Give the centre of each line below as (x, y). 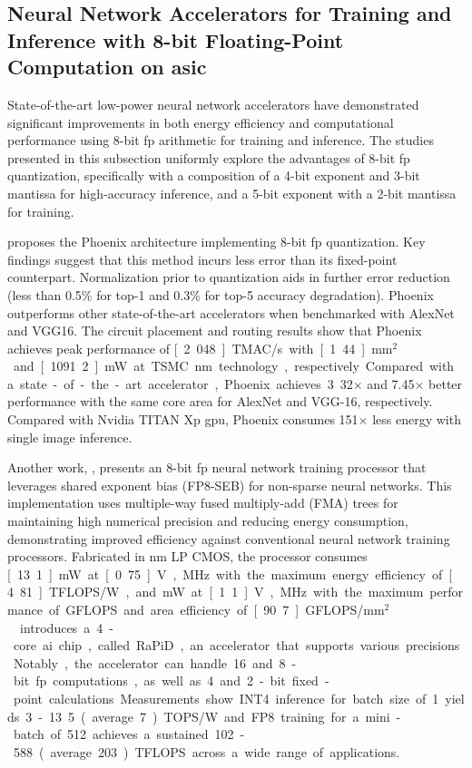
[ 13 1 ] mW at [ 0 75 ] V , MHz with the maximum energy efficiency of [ (230, 574)
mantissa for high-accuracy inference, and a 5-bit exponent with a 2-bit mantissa (232, 193)
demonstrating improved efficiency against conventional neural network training (229, 538)
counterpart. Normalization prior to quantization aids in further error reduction (229, 277)
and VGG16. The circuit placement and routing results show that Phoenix (215, 331)
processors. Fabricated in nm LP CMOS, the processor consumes (187, 556)
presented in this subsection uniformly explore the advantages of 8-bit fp (209, 157)
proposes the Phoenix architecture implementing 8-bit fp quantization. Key (216, 242)
